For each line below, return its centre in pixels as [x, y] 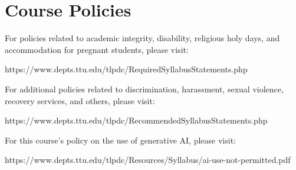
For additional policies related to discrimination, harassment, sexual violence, [144, 89]
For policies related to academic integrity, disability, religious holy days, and [142, 38]
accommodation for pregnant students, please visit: [97, 49]
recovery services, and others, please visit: [80, 100]
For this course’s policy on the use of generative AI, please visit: [120, 140]
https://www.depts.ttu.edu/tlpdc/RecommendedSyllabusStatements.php [136, 120]
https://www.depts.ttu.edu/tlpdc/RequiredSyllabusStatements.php [126, 69]
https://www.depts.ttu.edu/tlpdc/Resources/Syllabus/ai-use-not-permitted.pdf [148, 160]
